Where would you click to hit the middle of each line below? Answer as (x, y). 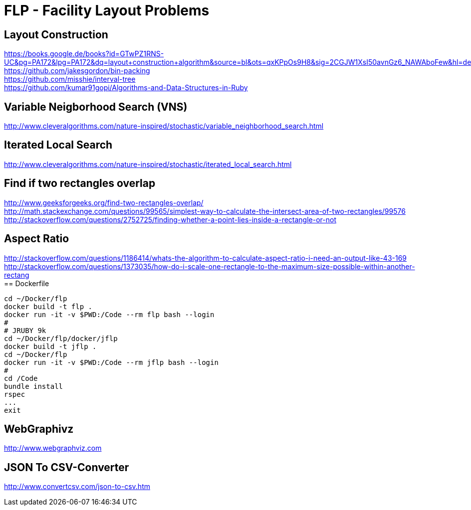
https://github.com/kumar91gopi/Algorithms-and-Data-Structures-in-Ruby (126, 88)
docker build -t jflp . (50, 346)
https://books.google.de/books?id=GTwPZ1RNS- (84, 54)
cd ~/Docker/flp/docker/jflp (61, 338)
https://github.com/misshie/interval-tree (70, 79)
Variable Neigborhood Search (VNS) (96, 107)
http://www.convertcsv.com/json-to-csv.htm (77, 487)
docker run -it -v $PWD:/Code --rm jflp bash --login (111, 362)
